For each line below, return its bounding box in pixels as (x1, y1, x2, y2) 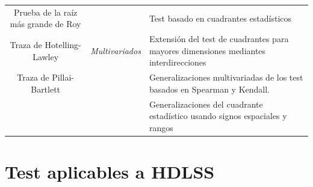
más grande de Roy (10, 17, 81, 30)
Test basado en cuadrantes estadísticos (149, 11, 292, 24)
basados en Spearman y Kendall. (149, 82, 270, 95)
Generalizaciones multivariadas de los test (149, 71, 303, 84)
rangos (149, 121, 173, 133)
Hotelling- (45, 38, 81, 51)
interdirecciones (149, 56, 206, 69)
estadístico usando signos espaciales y (149, 109, 287, 122)
